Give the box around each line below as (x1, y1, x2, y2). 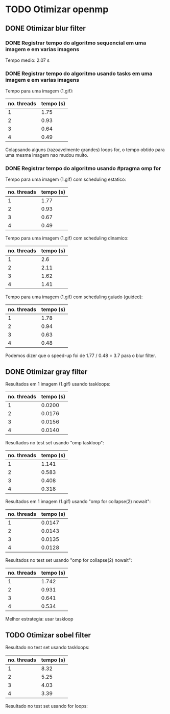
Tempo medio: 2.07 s (5, 57, 50, 63)
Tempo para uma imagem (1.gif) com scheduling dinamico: (5, 235, 129, 241)
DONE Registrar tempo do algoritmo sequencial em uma (5, 39, 147, 46)
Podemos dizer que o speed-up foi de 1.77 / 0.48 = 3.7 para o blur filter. (5, 352, 156, 359)
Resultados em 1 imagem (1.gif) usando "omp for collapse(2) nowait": (5, 498, 151, 505)
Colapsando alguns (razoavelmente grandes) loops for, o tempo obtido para (5, 147, 165, 153)
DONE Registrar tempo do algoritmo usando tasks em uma (5, 70, 153, 77)
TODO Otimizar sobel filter (5, 631, 91, 639)
